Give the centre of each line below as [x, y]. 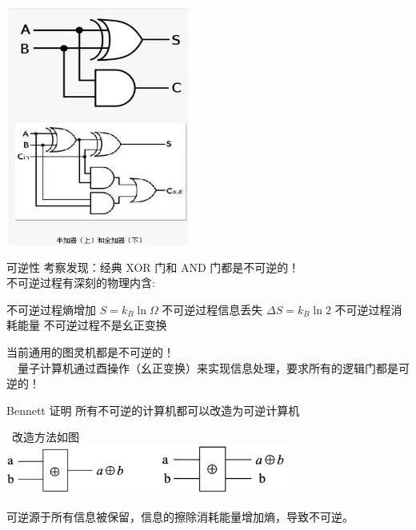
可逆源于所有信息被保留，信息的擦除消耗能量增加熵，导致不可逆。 [180, 516]
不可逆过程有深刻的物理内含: [81, 283]
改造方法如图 [45, 437]
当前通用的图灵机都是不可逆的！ [90, 352]
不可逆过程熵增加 [51, 309]
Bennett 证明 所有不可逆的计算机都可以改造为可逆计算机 [153, 410]
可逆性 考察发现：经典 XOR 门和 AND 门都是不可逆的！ [153, 267]
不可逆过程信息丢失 [212, 309]
